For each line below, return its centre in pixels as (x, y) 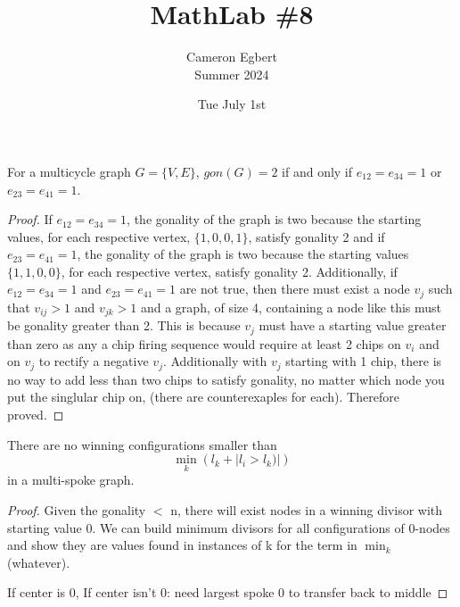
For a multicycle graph (69, 171)
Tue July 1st (232, 104)
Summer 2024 (232, 74)
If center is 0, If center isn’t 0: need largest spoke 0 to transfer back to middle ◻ (228, 592)
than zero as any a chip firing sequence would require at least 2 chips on (204, 343)
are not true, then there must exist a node (295, 289)
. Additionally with (215, 361)
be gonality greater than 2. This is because (124, 325)
